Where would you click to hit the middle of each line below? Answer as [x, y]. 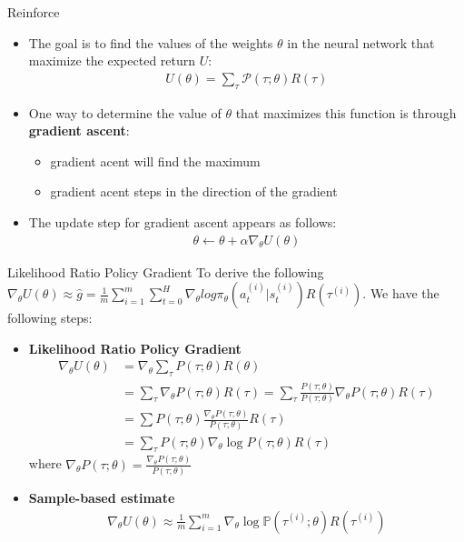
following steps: [50, 318]
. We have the [401, 293]
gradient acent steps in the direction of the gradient [194, 191]
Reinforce [34, 12]
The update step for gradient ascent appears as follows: [183, 221]
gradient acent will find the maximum [155, 161]
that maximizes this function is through [346, 112]
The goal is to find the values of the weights [151, 42]
